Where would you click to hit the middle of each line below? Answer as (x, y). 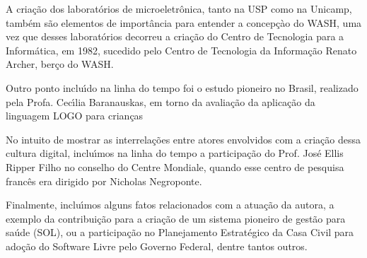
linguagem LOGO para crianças (75, 116)
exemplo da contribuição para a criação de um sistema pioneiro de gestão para (176, 218)
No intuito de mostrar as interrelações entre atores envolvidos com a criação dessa (183, 139)
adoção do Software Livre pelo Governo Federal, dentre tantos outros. (157, 246)
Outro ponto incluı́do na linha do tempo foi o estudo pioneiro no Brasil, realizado (182, 87)
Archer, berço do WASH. (60, 64)
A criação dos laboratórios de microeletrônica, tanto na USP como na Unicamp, (179, 8)
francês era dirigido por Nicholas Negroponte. (104, 181)
